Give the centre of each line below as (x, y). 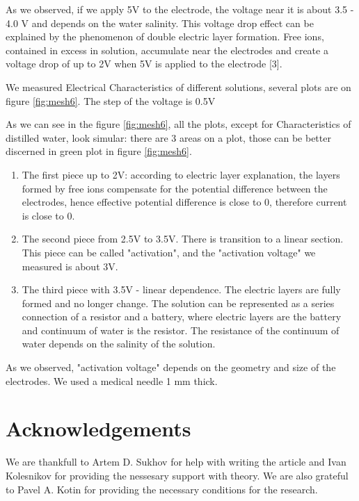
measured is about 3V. (70, 266)
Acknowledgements (98, 428)
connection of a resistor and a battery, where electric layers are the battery (182, 317)
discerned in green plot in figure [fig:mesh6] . (99, 151)
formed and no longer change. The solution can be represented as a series (178, 303)
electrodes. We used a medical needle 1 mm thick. (112, 380)
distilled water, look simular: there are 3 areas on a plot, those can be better (168, 137)
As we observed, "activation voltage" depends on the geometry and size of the (171, 367)
